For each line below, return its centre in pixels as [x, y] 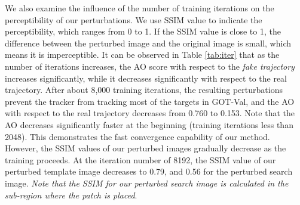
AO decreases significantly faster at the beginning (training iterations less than [149, 124]
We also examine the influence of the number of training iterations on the [140, 8]
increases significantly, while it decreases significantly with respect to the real [146, 78]
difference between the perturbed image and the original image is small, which [148, 43]
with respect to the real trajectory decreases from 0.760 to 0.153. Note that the [150, 113]
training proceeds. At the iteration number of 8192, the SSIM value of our [140, 159]
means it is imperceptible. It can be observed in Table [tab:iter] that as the [142, 55]
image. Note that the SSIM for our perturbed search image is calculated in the [147, 183]
